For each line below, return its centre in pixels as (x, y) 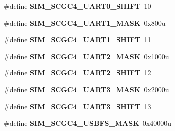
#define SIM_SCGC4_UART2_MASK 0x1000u (87, 56)
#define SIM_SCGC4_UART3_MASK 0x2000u (87, 89)
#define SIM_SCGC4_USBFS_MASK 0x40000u (87, 123)
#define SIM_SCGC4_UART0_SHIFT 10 (78, 6)
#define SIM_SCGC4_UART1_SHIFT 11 (78, 39)
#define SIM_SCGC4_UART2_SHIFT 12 (78, 73)
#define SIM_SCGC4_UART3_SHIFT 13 (78, 106)
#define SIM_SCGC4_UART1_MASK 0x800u (85, 23)
